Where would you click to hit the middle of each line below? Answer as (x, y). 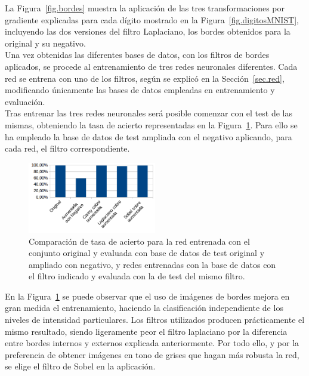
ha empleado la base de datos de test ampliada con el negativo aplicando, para (149, 136)
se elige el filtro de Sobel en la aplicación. (80, 366)
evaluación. (25, 101)
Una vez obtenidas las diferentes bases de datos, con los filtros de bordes (137, 55)
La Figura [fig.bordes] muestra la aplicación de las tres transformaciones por (145, 8)
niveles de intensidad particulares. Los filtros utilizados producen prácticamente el (155, 320)
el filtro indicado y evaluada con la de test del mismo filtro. (137, 276)
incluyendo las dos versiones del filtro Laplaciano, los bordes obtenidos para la (148, 31)
